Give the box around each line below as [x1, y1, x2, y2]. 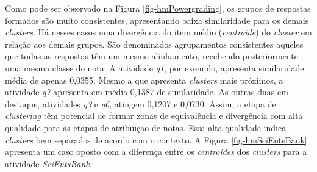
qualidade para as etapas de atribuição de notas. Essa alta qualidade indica [5, 121, 287, 134]
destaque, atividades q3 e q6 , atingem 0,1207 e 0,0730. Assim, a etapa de [5, 97, 276, 110]
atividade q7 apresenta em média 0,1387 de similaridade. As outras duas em [5, 85, 288, 98]
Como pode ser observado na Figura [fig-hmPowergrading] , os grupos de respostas [5, 2, 311, 14]
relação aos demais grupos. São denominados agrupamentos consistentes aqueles [5, 37, 304, 50]
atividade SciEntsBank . [5, 157, 92, 170]
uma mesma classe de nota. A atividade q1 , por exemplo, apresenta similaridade [5, 61, 304, 74]
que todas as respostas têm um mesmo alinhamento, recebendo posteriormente [5, 49, 298, 62]
